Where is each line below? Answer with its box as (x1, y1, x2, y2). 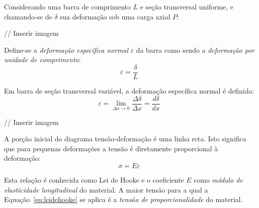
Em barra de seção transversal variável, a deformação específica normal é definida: (4, 86, 255, 96)
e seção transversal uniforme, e (140, 1, 234, 11)
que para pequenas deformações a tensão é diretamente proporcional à (4, 143, 218, 153)
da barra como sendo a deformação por (136, 44, 255, 55)
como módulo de (193, 175, 243, 185)
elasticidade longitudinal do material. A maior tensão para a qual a (4, 184, 208, 195)
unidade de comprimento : (4, 54, 81, 65)
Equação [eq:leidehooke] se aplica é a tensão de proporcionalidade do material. (4, 194, 243, 205)
